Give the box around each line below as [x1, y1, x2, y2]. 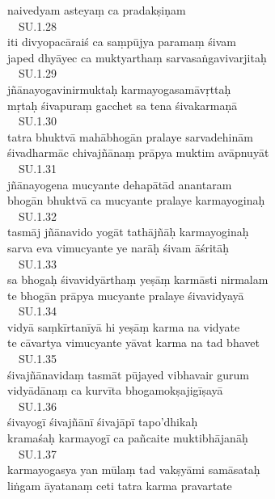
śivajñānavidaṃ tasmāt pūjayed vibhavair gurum [7, 366, 249, 383]
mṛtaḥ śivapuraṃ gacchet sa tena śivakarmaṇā [7, 96, 238, 113]
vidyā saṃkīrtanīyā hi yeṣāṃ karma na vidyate [7, 318, 240, 335]
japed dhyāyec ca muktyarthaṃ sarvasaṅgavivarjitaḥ [7, 49, 267, 66]
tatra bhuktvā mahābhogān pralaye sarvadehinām [7, 128, 253, 145]
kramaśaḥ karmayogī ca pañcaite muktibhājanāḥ [7, 429, 248, 446]
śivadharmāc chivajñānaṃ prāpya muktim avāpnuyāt [7, 144, 269, 161]
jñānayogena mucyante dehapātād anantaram [7, 175, 232, 192]
